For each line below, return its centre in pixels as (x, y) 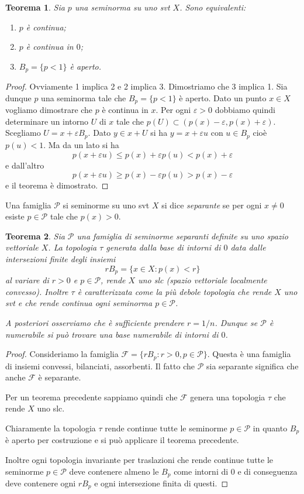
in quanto (270, 428)
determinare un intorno (47, 121)
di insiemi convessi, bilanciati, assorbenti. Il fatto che (100, 366)
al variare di (27, 280)
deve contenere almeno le (114, 471)
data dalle (248, 247)
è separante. (60, 377)
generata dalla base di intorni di (163, 247)
